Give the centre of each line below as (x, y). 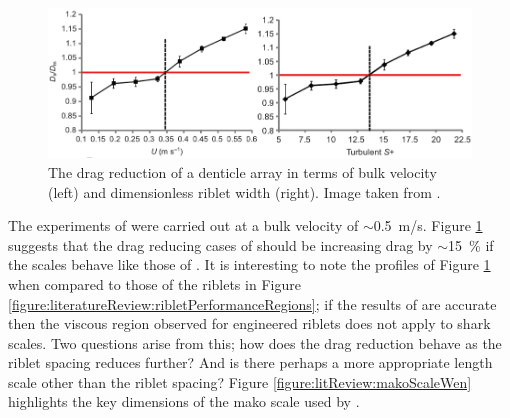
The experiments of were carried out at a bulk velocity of (183, 225)
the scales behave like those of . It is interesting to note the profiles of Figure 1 (249, 264)
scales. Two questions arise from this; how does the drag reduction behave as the (255, 342)
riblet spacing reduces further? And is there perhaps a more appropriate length (250, 362)
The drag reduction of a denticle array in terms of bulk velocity (242, 171)
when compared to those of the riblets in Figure (154, 283)
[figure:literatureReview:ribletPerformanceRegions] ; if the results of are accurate (252, 303)
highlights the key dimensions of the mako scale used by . (184, 401)
